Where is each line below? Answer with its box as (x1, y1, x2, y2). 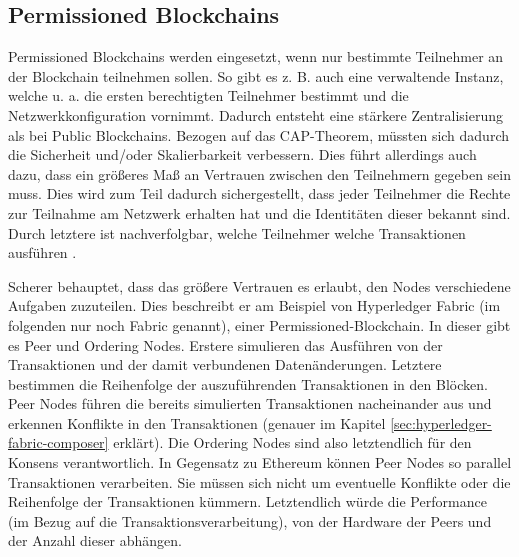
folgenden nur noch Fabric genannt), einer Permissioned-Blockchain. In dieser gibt (8, 314, 511, 335)
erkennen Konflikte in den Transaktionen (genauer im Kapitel (8, 412, 386, 433)
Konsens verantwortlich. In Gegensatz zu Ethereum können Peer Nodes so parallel (8, 452, 512, 473)
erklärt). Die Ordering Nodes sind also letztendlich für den (113, 432, 472, 453)
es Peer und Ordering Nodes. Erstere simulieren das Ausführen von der (8, 334, 443, 355)
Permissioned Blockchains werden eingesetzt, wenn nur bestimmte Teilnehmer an (8, 46, 504, 67)
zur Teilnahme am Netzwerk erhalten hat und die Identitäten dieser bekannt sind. (8, 202, 511, 223)
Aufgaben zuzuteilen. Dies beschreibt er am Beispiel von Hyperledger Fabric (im (8, 295, 501, 316)
